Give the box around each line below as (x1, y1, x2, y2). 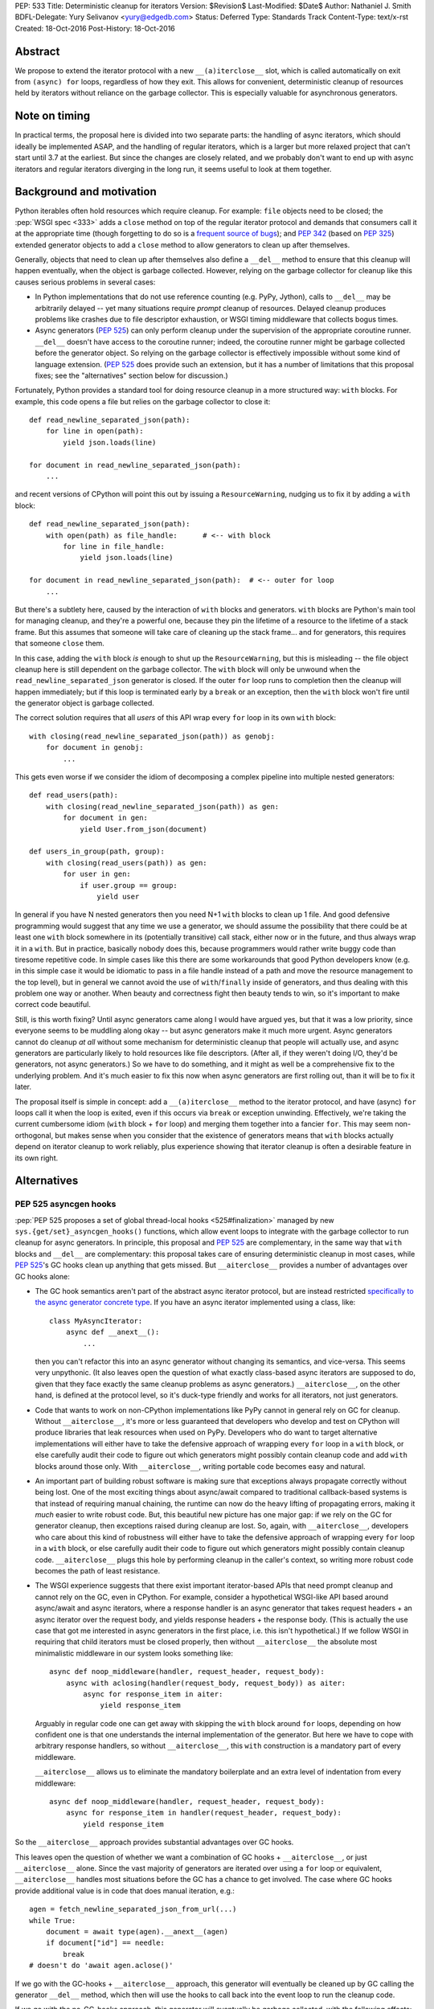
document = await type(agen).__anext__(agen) (45, 1927, 229, 1936)
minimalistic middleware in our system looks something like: (35, 1648, 233, 1658)
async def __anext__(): (65, 1328, 160, 1337)
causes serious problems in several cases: (14, 277, 156, 287)
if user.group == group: (80, 881, 178, 890)
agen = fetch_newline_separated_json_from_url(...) (29, 1905, 237, 1914)
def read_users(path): (29, 791, 119, 800)
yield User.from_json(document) (80, 824, 208, 833)
